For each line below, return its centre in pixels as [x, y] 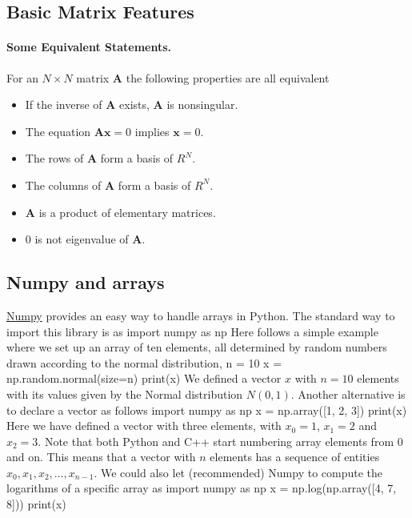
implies [152, 131]
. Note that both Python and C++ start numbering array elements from [216, 441]
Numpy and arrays [86, 282]
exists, [134, 104]
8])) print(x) [36, 504]
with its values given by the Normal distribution [125, 394]
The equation [58, 131]
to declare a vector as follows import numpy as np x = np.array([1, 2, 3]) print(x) [207, 410]
